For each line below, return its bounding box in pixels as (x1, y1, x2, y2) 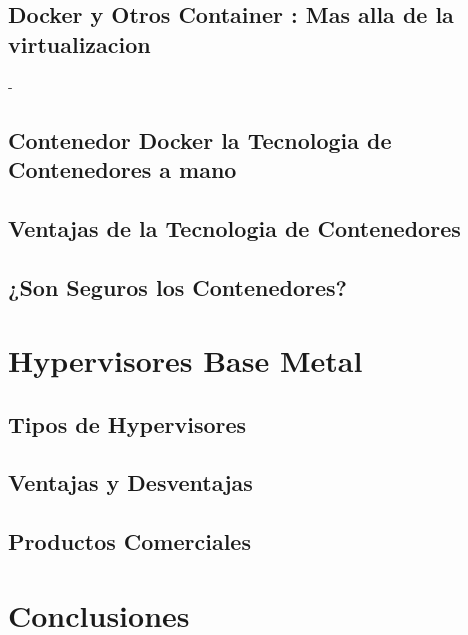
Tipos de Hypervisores (8, 408, 247, 439)
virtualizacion (8, 28, 151, 59)
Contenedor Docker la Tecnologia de (8, 124, 392, 155)
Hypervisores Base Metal (8, 340, 363, 381)
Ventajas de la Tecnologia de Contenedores (8, 212, 461, 243)
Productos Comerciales (8, 526, 251, 557)
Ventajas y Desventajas (8, 467, 253, 498)
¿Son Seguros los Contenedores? (8, 271, 347, 302)
